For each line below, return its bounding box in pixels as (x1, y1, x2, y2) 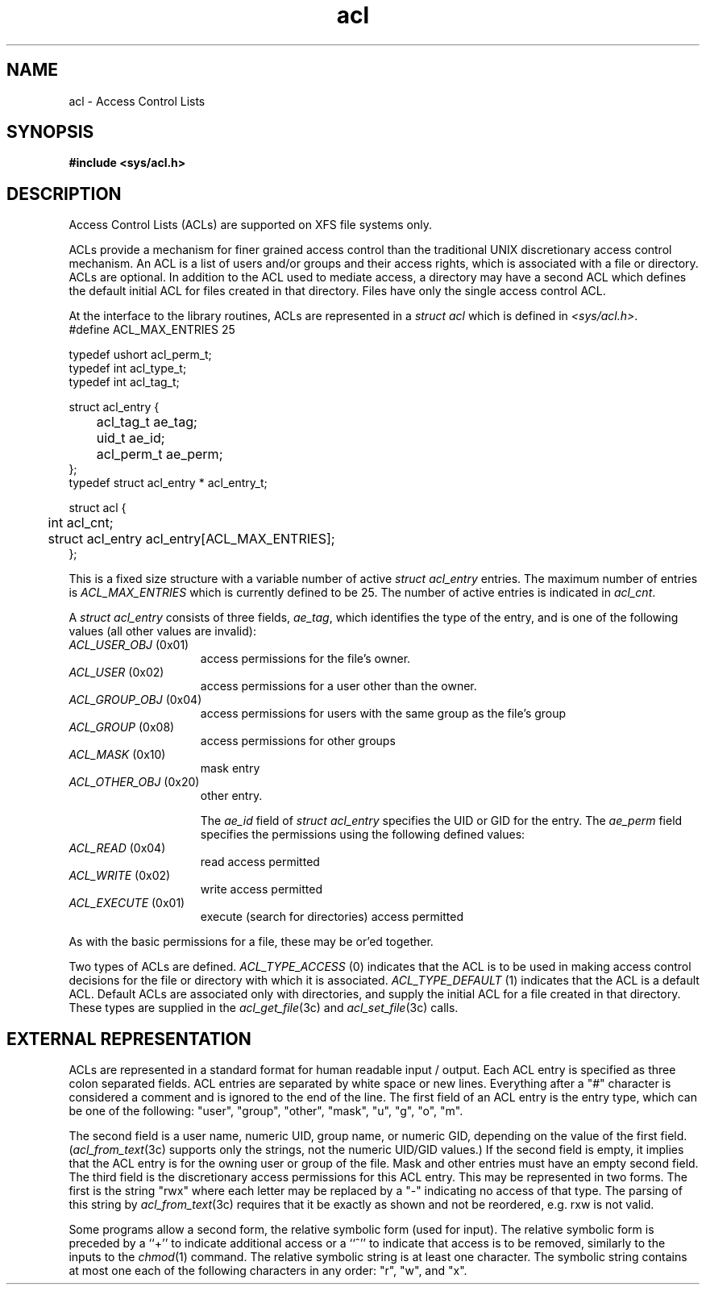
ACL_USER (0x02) (69, 665, 164, 680)
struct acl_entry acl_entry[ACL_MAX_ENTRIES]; (48, 531, 335, 548)
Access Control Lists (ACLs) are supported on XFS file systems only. (69, 218, 432, 232)
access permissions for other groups (200, 734, 396, 748)
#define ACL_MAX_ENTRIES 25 (69, 323, 235, 337)
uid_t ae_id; (96, 430, 165, 447)
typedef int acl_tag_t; (69, 375, 180, 389)
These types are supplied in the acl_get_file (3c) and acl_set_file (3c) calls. (69, 1001, 459, 1015)
